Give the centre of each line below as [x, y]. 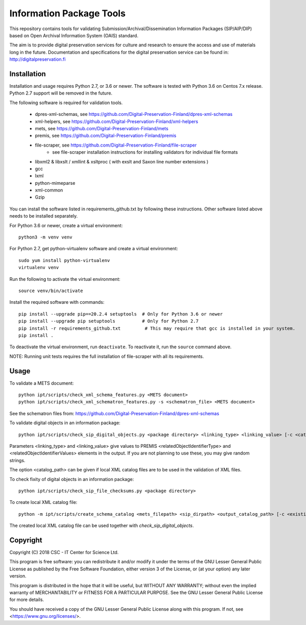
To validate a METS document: [42, 383]
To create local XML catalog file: [43, 502]
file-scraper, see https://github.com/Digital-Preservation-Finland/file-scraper [116, 145]
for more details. [27, 599]
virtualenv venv [39, 268]
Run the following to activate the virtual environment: [65, 279]
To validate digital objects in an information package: [65, 423]
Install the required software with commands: [57, 302]
